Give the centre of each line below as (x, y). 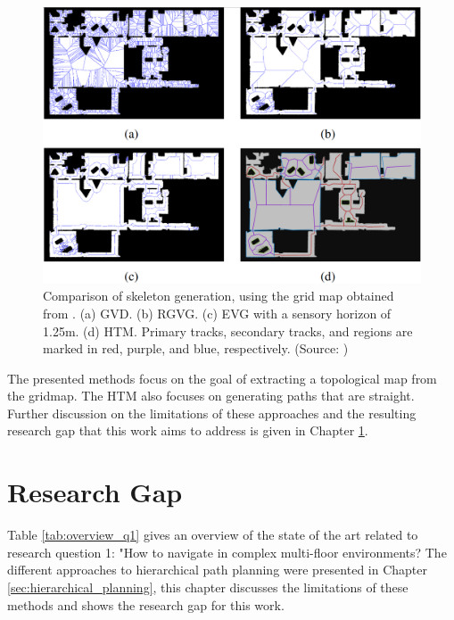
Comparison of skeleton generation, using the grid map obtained (219, 296)
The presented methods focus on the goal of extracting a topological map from (222, 378)
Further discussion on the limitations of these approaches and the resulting (212, 413)
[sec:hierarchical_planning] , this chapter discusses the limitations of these (208, 587)
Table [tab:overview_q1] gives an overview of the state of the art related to (213, 535)
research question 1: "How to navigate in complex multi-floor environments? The (227, 552)
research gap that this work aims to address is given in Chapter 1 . (188, 430)
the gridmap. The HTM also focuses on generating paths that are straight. (211, 396)
